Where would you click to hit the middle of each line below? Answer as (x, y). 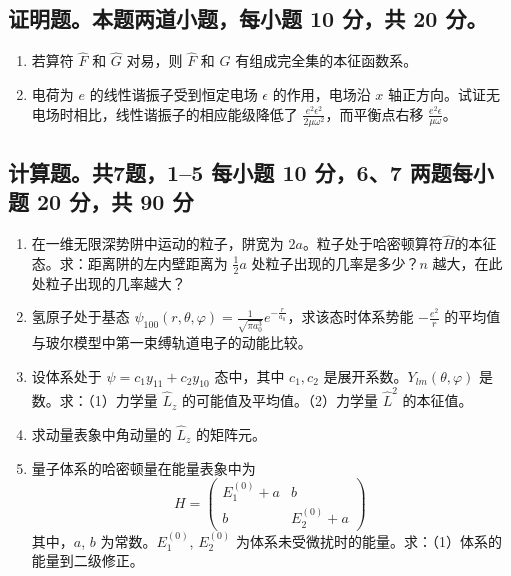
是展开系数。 (365, 375)
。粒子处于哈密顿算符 (372, 243)
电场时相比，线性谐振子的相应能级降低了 (164, 113)
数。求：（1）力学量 (94, 400)
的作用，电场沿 (321, 94)
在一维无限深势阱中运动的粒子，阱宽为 (157, 243)
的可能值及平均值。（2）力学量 (280, 400)
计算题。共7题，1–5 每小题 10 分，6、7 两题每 (240, 171)
